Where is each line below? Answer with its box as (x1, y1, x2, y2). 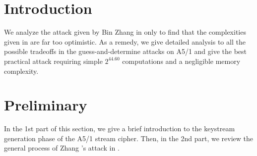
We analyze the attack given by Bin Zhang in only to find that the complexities (4, 27, 246, 37)
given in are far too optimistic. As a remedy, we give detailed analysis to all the (4, 36, 246, 47)
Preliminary (4, 95, 87, 115)
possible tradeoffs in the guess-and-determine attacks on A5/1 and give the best (4, 46, 247, 56)
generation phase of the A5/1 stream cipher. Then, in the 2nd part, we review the (4, 133, 253, 143)
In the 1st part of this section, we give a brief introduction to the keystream (4, 123, 235, 134)
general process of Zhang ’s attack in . (4, 143, 120, 153)
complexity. (4, 65, 39, 76)
